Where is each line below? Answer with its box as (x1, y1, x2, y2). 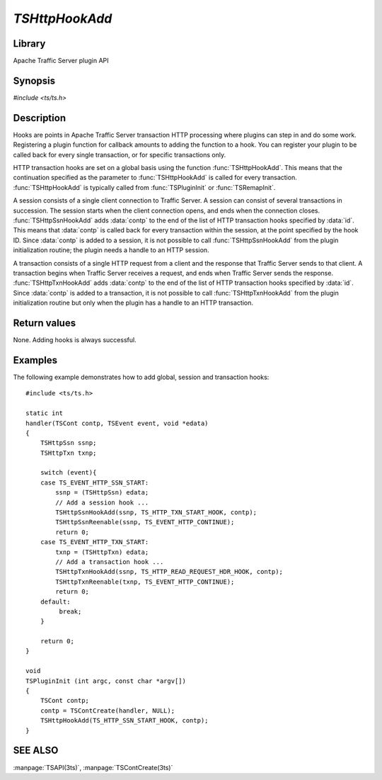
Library (13, 38, 46, 50)
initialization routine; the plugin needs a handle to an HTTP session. (13, 246, 209, 254)
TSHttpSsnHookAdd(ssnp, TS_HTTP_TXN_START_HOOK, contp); (55, 509, 257, 516)
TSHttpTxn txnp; (40, 448, 97, 457)
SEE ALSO (13, 745, 59, 757)
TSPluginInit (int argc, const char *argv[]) (25, 677, 187, 685)
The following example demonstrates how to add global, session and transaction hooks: (13, 373, 270, 381)
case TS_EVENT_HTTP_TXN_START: (40, 538, 149, 546)
